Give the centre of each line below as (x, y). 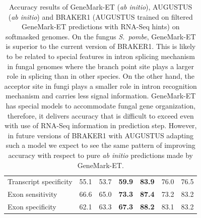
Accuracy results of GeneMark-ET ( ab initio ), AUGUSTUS (101, 7)
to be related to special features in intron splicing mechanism (100, 56)
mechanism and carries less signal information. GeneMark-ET (101, 96)
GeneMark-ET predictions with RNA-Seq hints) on (101, 26)
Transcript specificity (40, 181)
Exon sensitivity (32, 194)
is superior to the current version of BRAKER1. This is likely (101, 46)
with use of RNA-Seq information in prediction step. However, (100, 125)
